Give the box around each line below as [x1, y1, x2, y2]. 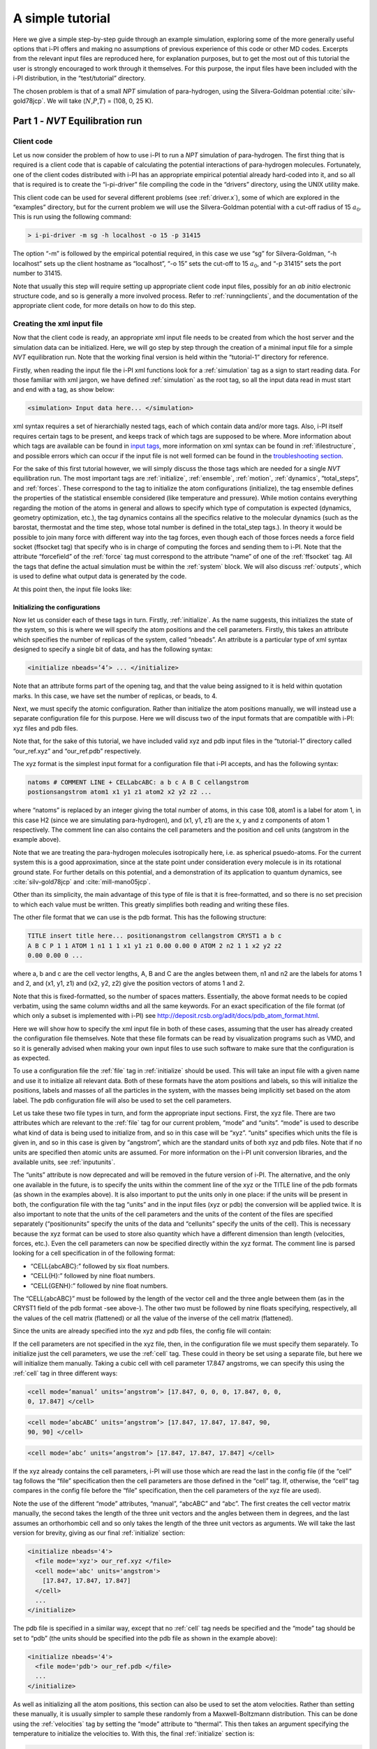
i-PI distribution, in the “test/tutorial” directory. [13, 74, 146, 83]
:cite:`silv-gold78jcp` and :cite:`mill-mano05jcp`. [13, 877, 151, 886]
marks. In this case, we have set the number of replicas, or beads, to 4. [13, 691, 218, 700]
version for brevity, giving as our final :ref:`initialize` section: [13, 1529, 185, 1537]
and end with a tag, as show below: [13, 385, 115, 394]
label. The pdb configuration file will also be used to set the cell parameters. [13, 1096, 232, 1105]
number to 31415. [13, 269, 63, 278]
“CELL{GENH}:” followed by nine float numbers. [30, 1281, 168, 1290]
